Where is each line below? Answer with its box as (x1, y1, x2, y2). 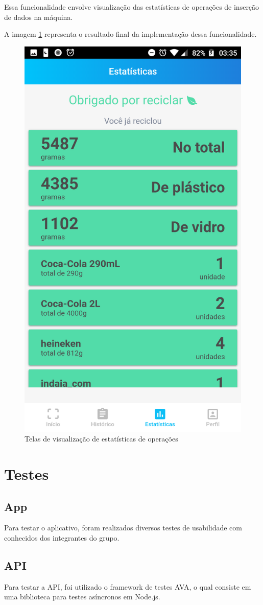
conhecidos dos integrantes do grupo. (4, 532, 119, 543)
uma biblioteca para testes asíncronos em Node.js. (4, 591, 160, 602)
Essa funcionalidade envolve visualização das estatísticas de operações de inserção (4, 2, 259, 12)
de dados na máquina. (4, 11, 73, 22)
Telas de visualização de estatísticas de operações (25, 433, 178, 444)
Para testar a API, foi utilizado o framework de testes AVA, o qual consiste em (4, 581, 251, 592)
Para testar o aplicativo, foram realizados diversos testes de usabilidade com (4, 522, 243, 533)
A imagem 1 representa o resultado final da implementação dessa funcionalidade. (4, 29, 257, 39)
